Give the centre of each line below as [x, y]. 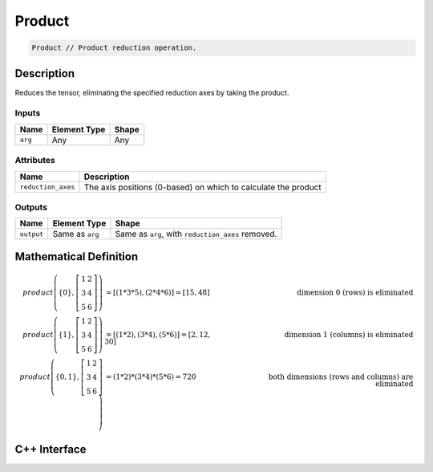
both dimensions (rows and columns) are [341, 377]
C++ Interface [51, 449]
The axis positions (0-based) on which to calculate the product [202, 187]
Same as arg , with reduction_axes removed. [196, 234]
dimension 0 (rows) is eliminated [355, 293]
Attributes [35, 161]
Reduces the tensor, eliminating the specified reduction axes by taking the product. [152, 92]
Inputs [28, 113]
